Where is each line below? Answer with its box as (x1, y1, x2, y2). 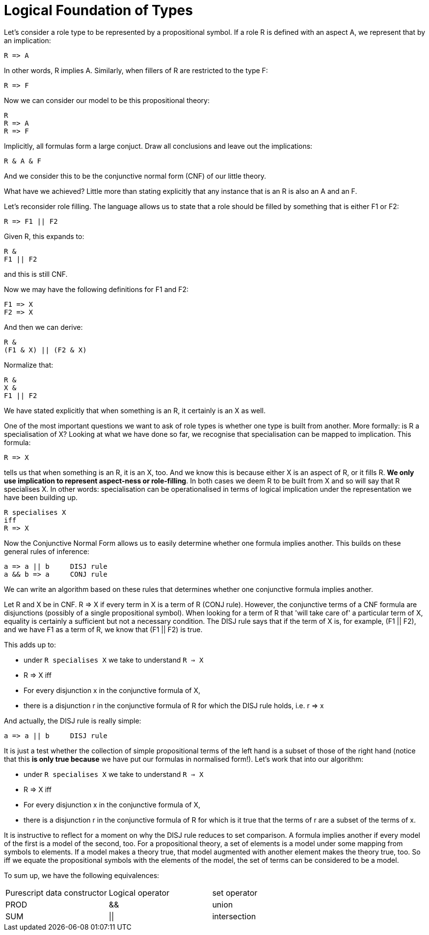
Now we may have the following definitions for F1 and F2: (4, 285, 189, 294)
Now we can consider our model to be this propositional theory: (4, 96, 210, 105)
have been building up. (4, 493, 78, 502)
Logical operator (108, 887, 170, 898)
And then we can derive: (4, 322, 83, 331)
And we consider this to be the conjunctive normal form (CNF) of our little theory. (4, 171, 267, 180)
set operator (212, 887, 258, 898)
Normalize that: (4, 360, 54, 369)
